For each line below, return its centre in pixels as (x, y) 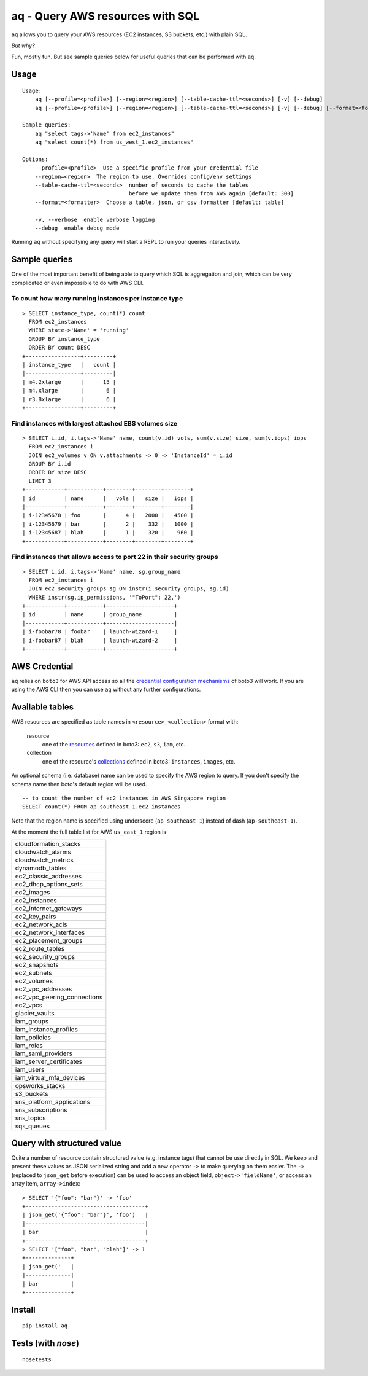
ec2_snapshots (37, 964)
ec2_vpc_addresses (44, 989)
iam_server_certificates (49, 1061)
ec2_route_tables (40, 948)
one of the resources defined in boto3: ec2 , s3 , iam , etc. (114, 745)
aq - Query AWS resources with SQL (105, 16)
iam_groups (32, 1021)
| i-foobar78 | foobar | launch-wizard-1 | (100, 632)
